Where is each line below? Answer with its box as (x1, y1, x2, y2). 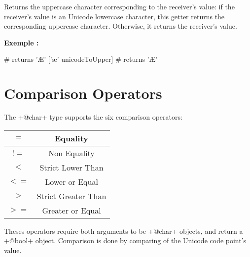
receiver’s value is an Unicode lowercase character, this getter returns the (4, 11, 225, 21)
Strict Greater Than (36, 190, 107, 202)
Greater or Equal (42, 204, 101, 216)
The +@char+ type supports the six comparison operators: (4, 112, 182, 122)
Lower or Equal (45, 175, 98, 187)
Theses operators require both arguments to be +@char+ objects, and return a (4, 225, 243, 236)
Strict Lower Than (39, 161, 104, 173)
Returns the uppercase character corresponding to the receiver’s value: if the (4, 1, 235, 11)
